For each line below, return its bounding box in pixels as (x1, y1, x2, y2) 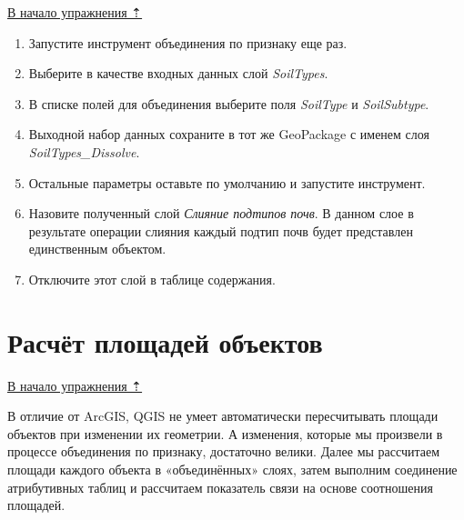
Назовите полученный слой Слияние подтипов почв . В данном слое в (28, 204, 414, 223)
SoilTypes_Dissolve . (28, 142, 140, 161)
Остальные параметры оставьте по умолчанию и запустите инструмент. (28, 173, 426, 192)
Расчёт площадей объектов (7, 323, 323, 360)
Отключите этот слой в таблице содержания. (28, 269, 276, 288)
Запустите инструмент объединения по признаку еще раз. (28, 33, 348, 52)
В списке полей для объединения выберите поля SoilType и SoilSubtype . (28, 94, 429, 113)
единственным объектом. (28, 239, 166, 258)
